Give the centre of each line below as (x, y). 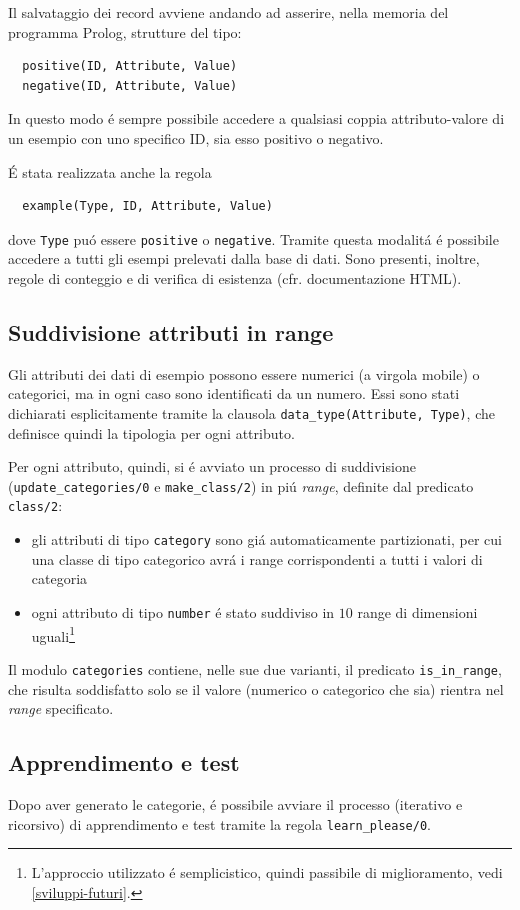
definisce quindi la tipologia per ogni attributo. (151, 432)
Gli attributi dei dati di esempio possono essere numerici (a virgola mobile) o (244, 373)
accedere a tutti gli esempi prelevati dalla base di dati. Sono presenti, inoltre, (244, 258)
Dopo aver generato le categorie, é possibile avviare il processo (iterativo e (235, 803)
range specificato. (61, 708)
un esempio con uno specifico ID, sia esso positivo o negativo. (196, 137)
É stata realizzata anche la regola (110, 171)
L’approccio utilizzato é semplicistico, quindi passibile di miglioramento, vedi (267, 872)
